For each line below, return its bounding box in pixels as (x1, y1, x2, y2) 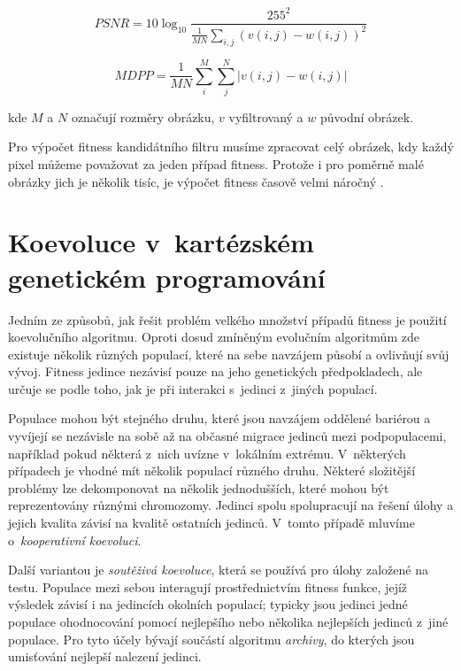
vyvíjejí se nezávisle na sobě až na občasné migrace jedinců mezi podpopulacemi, (8, 427, 447, 445)
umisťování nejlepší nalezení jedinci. (8, 647, 202, 666)
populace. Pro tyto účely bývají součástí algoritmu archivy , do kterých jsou (8, 629, 415, 648)
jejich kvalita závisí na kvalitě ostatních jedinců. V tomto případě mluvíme (8, 513, 415, 532)
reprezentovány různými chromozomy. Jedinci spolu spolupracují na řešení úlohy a (8, 496, 454, 514)
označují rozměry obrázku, (71, 107, 215, 126)
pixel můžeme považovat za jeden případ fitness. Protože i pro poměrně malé (8, 155, 424, 174)
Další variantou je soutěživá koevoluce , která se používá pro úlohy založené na (8, 560, 428, 579)
